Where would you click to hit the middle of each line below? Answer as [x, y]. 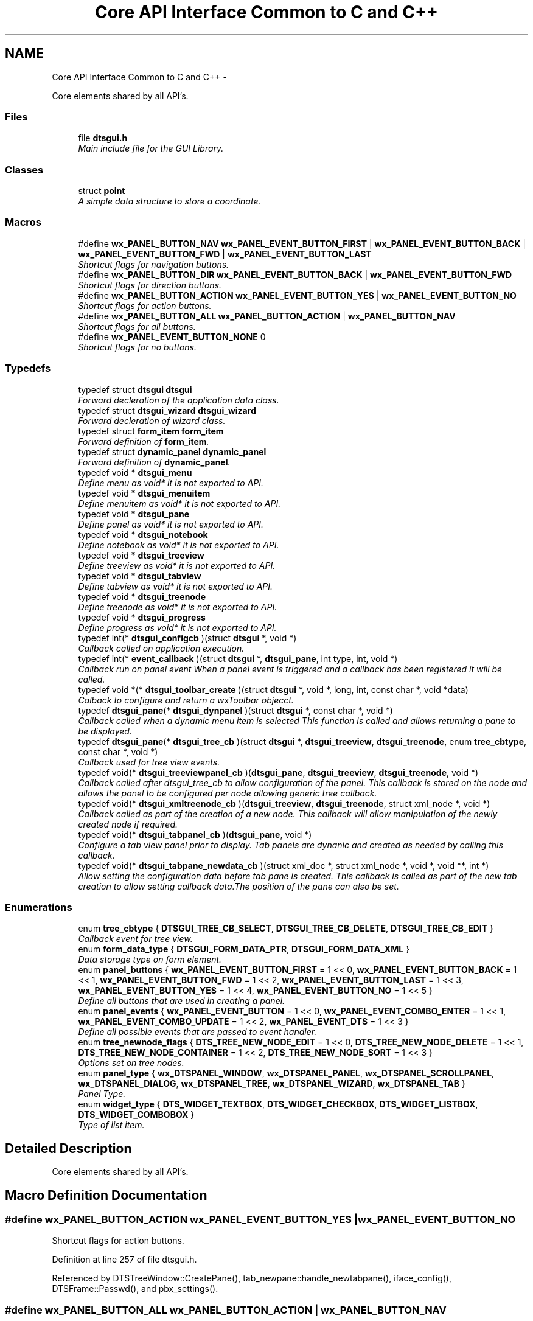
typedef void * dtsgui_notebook [143, 534]
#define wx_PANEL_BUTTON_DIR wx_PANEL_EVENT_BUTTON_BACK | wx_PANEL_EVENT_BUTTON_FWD [295, 274]
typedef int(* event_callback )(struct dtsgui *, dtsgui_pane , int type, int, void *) [238, 658]
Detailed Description [68, 1148]
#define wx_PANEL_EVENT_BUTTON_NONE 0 [172, 336]
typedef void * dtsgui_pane [134, 514]
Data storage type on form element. [150, 960]
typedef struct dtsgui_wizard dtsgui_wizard [167, 410]
